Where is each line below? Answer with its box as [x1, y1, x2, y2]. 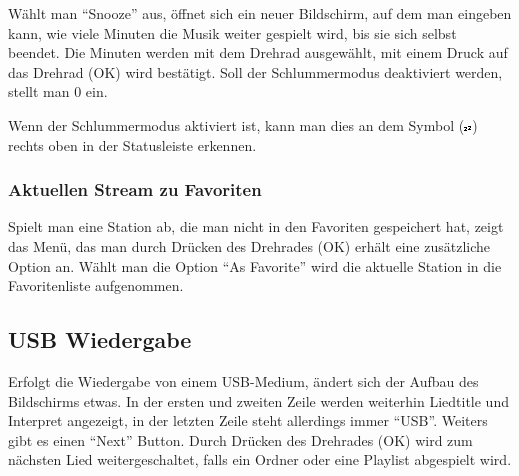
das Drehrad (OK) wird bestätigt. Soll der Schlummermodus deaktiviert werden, [8, 61, 503, 82]
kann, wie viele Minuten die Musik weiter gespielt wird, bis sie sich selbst [8, 22, 457, 43]
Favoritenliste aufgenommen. [8, 275, 184, 296]
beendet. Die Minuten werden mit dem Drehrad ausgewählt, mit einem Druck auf [8, 42, 508, 63]
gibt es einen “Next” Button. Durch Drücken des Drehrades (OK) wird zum [8, 429, 473, 450]
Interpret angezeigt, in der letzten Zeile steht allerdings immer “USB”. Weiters [8, 410, 488, 431]
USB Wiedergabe [8, 324, 192, 355]
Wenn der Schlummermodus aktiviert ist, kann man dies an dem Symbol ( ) [8, 114, 478, 135]
